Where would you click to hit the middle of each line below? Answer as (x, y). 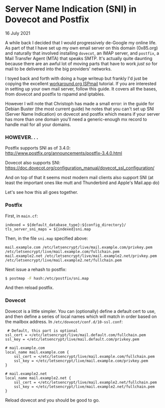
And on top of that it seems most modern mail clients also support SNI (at (79, 178)
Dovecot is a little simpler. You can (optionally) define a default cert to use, (81, 311)
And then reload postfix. (29, 288)
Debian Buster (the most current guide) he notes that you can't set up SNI (80, 109)
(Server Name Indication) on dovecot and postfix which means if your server (82, 114)
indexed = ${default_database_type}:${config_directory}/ (66, 225)
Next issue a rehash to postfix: (36, 269)
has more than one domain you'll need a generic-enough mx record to (76, 119)
